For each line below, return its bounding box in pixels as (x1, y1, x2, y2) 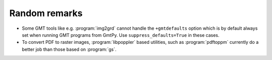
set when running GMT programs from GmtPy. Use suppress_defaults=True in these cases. (22, 32, 220, 38)
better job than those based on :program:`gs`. (22, 46, 117, 52)
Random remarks (9, 8, 83, 19)
